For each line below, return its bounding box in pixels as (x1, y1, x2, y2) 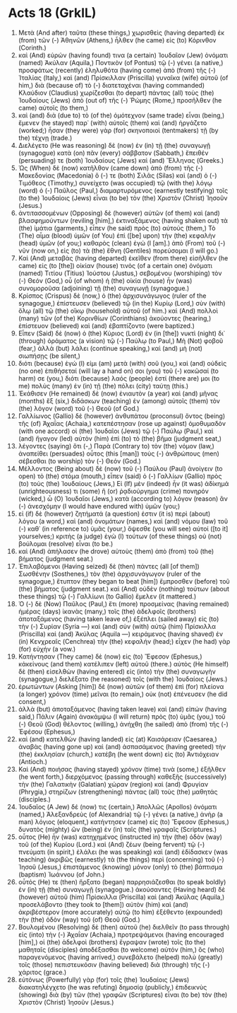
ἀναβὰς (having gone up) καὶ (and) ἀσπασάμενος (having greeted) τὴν (18, 742, 226, 751)
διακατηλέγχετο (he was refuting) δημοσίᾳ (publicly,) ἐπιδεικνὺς (18, 983, 207, 991)
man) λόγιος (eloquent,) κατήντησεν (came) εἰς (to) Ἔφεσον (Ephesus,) (18, 817, 230, 826)
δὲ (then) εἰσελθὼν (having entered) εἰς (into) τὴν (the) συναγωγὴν (18, 667, 216, 676)
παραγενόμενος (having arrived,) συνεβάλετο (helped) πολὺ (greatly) (18, 953, 223, 961)
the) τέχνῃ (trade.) (18, 133, 73, 142)
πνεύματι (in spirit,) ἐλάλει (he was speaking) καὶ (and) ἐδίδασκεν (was (18, 847, 229, 856)
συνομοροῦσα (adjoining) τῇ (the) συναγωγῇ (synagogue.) (18, 284, 190, 292)
